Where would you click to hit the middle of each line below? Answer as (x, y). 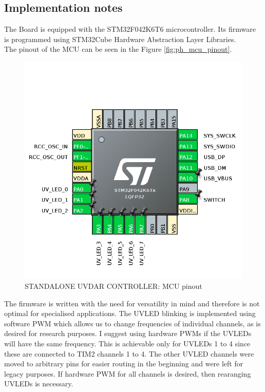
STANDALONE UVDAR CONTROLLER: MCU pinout (113, 286)
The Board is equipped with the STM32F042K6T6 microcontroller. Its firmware (130, 29)
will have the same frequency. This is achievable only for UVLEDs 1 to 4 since (127, 343)
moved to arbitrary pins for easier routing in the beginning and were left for (124, 364)
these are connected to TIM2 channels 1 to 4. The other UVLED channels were (129, 353)
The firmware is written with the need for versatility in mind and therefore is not (132, 303)
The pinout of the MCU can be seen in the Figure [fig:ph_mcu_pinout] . (118, 49)
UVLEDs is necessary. (39, 384)
